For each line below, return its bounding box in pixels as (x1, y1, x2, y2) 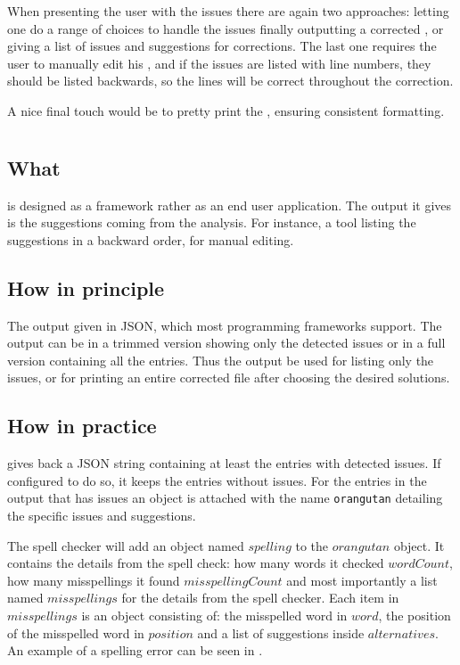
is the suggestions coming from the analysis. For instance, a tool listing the (7, 213, 416, 232)
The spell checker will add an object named (7, 536, 244, 554)
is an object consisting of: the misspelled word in (81, 605, 348, 624)
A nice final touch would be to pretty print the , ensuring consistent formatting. (7, 101, 445, 119)
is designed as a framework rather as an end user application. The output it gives (7, 195, 452, 214)
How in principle (7, 274, 165, 301)
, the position (378, 605, 451, 624)
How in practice (7, 412, 157, 439)
